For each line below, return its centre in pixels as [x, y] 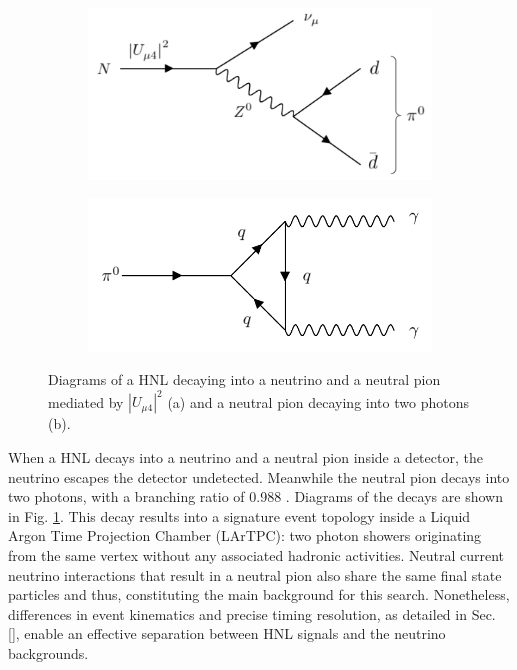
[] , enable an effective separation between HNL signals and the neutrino [227, 633]
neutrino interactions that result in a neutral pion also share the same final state [255, 574]
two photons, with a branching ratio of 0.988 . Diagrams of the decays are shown [255, 496]
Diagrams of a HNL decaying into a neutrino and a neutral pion [244, 379]
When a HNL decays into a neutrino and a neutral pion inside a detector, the [245, 456]
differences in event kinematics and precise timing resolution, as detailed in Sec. [252, 613]
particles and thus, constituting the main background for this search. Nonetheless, [259, 594]
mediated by [86, 401]
